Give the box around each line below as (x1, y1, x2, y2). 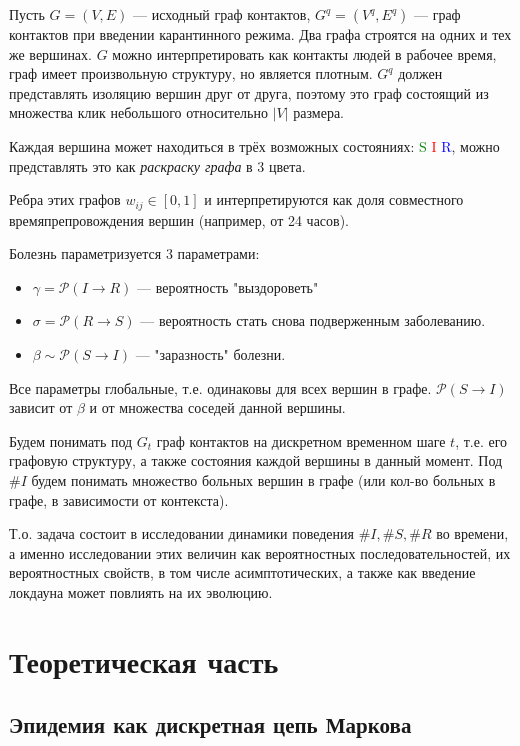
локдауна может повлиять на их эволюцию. (9, 581, 273, 602)
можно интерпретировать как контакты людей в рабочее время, (112, 43, 497, 64)
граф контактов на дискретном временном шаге (156, 430, 446, 451)
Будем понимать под (9, 430, 133, 451)
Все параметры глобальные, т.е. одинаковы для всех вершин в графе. (9, 377, 432, 398)
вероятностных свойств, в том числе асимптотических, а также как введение (9, 562, 476, 583)
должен (398, 63, 443, 84)
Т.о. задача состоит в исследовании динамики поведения (9, 523, 354, 544)
